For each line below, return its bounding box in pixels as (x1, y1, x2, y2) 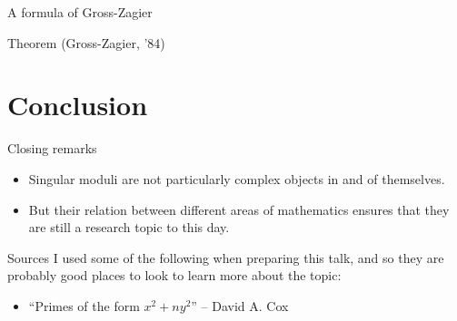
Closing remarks (7, 139, 97, 158)
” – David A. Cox (191, 296, 289, 315)
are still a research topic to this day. (28, 218, 230, 237)
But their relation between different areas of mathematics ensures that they (28, 199, 450, 219)
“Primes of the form (28, 296, 140, 315)
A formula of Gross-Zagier (7, 3, 153, 21)
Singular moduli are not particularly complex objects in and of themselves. (28, 169, 445, 188)
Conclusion (7, 86, 148, 123)
